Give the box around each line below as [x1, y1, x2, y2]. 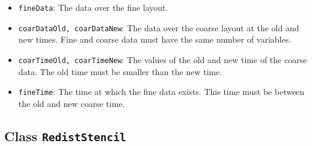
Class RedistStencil [4, 126, 126, 145]
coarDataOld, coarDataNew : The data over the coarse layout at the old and [18, 21, 299, 34]
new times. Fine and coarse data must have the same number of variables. [18, 33, 292, 46]
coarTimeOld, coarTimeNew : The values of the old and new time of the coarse [18, 53, 307, 65]
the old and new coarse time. [18, 97, 125, 109]
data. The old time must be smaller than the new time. [18, 65, 222, 78]
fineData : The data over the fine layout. [18, 1, 168, 13]
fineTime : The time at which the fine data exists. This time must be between [18, 85, 305, 98]
